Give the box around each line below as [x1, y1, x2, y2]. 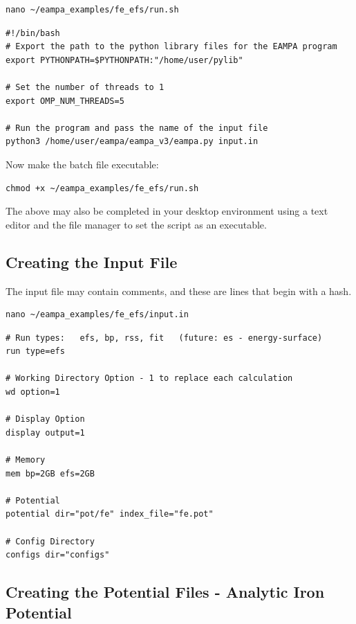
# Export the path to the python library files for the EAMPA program [6, 42, 337, 52]
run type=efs [6, 346, 65, 357]
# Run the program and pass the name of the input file [6, 123, 268, 133]
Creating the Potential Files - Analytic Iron [6, 581, 325, 603]
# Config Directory [6, 536, 95, 546]
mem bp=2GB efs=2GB [6, 468, 95, 479]
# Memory [6, 455, 46, 465]
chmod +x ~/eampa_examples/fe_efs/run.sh [6, 183, 199, 193]
